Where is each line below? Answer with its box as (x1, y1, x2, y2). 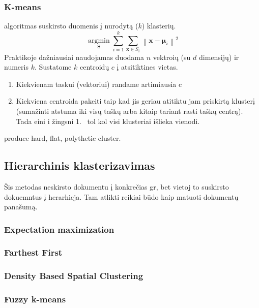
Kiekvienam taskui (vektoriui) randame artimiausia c (16, 78, 182, 89)
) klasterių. (141, 20, 176, 31)
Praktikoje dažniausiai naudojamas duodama (4, 51, 145, 62)
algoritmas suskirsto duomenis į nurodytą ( (4, 20, 138, 31)
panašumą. (4, 201, 38, 212)
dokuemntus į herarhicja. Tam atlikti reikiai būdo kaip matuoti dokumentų (4, 191, 239, 202)
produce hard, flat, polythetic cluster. (4, 133, 121, 143)
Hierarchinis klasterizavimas (4, 158, 155, 173)
